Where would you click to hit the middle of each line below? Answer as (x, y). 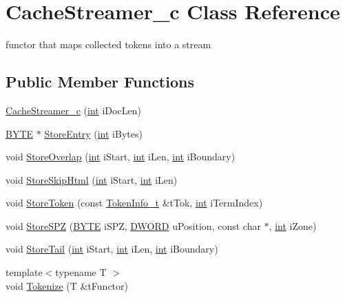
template (24, 272)
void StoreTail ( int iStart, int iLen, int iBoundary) (112, 249)
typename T (81, 272)
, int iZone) (293, 225)
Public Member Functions (100, 82)
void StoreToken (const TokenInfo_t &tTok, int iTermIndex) (134, 203)
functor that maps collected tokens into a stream (108, 44)
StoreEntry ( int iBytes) (93, 133)
